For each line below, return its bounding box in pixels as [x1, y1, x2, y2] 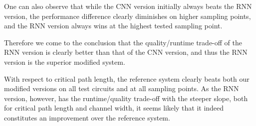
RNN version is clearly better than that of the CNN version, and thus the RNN [4, 47, 248, 57]
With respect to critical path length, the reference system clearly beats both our [4, 73, 250, 84]
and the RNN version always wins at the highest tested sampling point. [4, 20, 223, 31]
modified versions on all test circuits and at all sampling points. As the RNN [4, 83, 239, 94]
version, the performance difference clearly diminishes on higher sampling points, [4, 10, 251, 21]
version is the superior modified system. [4, 56, 125, 67]
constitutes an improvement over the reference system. [4, 112, 170, 123]
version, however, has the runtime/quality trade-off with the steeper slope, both [4, 93, 248, 103]
